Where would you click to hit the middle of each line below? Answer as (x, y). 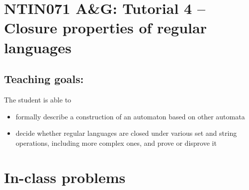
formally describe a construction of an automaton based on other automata (130, 116)
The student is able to (38, 99)
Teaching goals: (44, 79)
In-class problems (65, 177)
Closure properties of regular (105, 28)
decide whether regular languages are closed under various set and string (126, 133)
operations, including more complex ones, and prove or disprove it (116, 142)
